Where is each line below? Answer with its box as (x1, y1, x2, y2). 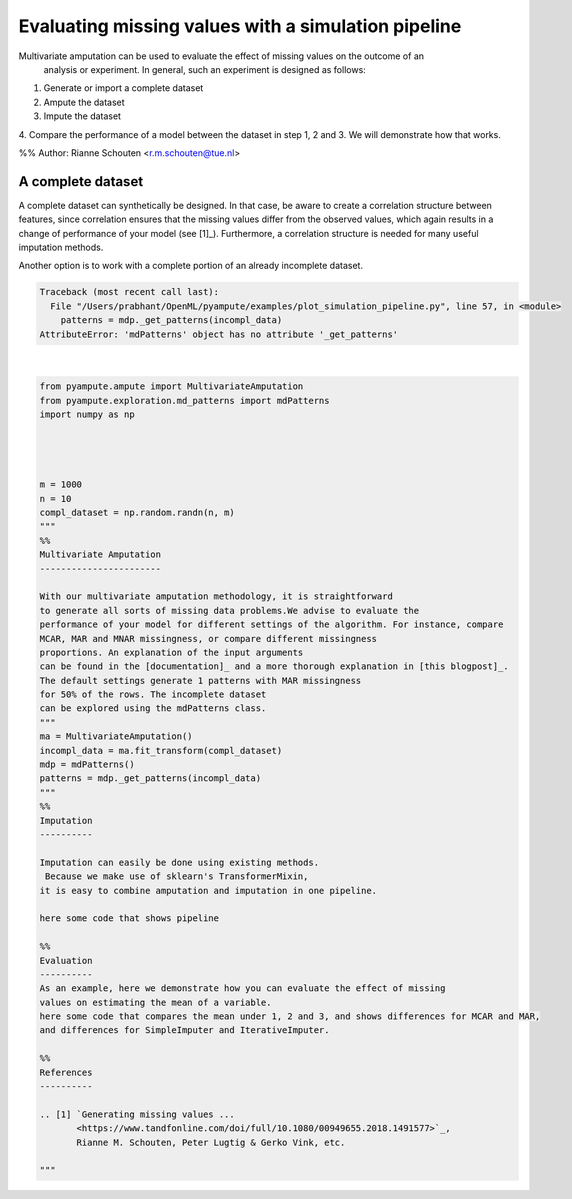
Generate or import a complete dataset (43, 82, 204, 94)
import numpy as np (39, 409, 135, 420)
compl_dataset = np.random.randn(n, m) (39, 507, 235, 518)
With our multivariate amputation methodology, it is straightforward (39, 591, 394, 602)
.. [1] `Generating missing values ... (39, 1108, 235, 1120)
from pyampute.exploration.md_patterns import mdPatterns (39, 395, 330, 406)
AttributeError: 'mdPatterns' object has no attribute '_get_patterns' (39, 328, 399, 340)
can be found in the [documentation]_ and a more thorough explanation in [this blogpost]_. (39, 661, 509, 672)
